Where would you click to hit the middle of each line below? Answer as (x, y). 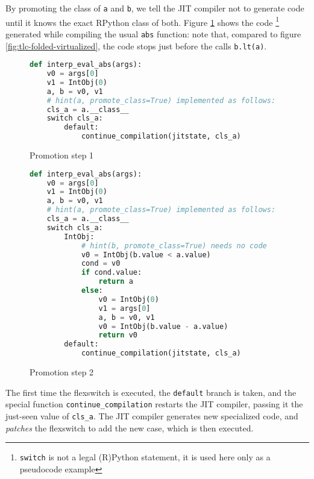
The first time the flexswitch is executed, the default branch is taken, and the (151, 392)
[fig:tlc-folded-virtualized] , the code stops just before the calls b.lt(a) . (136, 45)
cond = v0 (101, 264)
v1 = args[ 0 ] (124, 308)
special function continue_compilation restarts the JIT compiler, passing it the (154, 404)
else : (92, 291)
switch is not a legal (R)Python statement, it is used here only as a (145, 457)
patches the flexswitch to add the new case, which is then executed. (130, 427)
